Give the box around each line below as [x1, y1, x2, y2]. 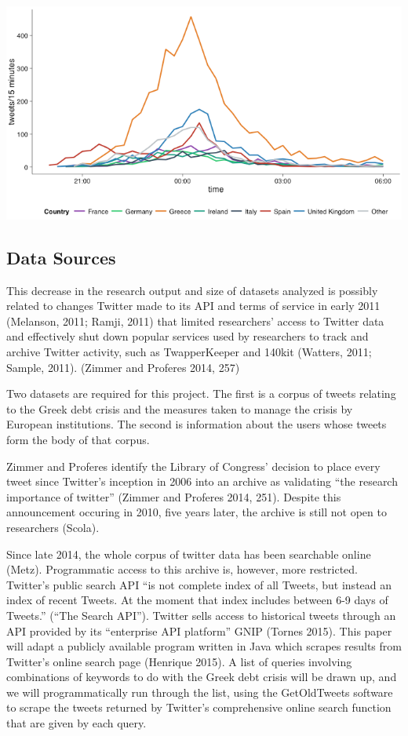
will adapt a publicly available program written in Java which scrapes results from [6, 638, 402, 654]
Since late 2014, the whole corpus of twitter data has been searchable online [6, 545, 371, 562]
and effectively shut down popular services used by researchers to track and [6, 328, 369, 344]
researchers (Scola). [6, 519, 100, 535]
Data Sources [6, 245, 116, 269]
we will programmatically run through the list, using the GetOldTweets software [6, 683, 393, 700]
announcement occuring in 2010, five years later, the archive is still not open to [6, 504, 387, 520]
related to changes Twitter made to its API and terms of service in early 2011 [6, 297, 381, 314]
